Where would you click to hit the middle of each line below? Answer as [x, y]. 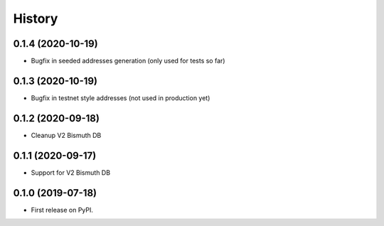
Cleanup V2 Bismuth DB [66, 135]
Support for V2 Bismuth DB [70, 172]
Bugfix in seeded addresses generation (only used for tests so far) [128, 61]
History [36, 18]
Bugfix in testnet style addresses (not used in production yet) [121, 98]
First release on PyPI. [62, 210]
